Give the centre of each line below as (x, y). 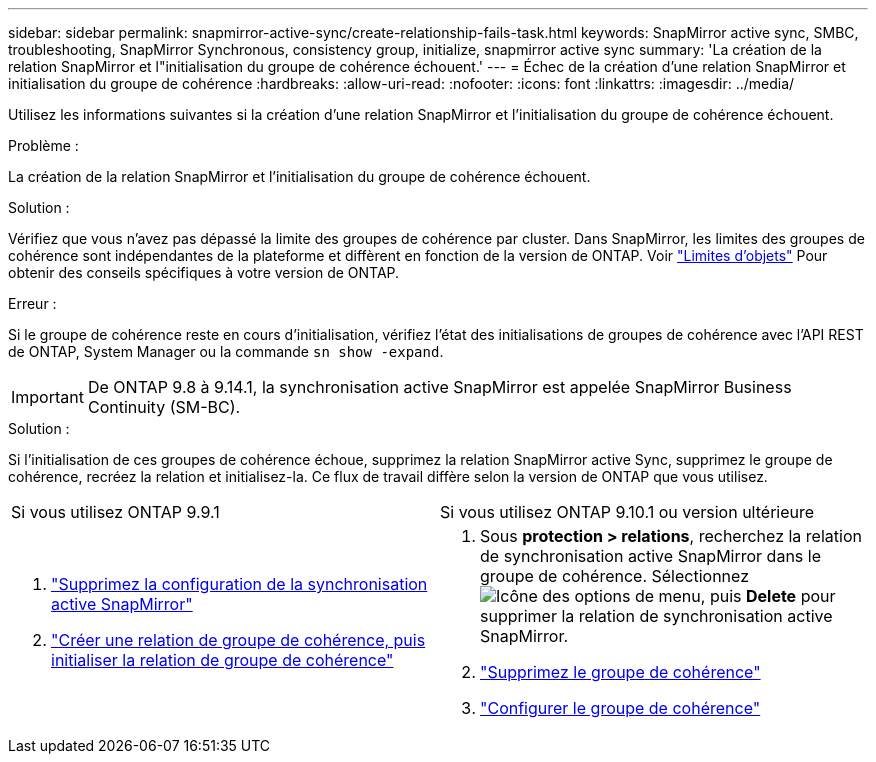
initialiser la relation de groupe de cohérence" (222, 660)
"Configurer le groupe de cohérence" (620, 708)
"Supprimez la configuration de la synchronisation (239, 584)
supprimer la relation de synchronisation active (656, 616)
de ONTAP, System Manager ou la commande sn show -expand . (226, 351)
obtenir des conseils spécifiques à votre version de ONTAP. (204, 272)
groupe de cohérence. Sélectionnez (614, 576)
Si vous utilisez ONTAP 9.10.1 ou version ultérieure (627, 512)
